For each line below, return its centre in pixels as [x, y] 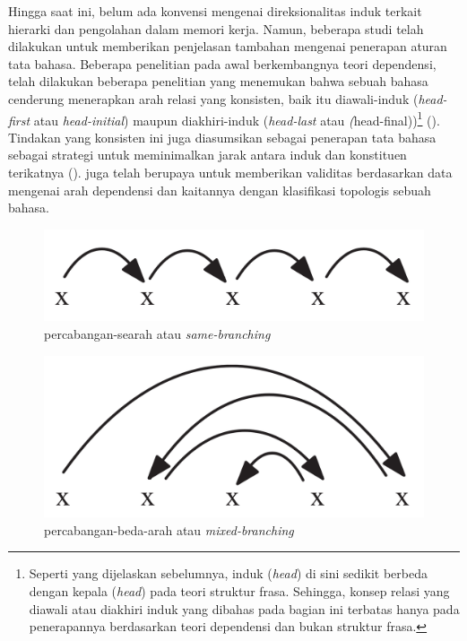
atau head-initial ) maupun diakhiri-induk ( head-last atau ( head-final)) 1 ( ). [237, 118]
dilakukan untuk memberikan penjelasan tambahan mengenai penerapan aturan [228, 46]
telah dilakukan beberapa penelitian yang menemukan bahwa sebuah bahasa [218, 81]
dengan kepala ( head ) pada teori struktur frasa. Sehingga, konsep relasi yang [239, 590]
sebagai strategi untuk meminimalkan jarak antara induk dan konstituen [208, 155]
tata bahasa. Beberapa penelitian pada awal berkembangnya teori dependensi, [222, 63]
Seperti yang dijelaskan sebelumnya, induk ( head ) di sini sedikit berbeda [228, 573]
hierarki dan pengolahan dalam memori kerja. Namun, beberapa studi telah [216, 28]
